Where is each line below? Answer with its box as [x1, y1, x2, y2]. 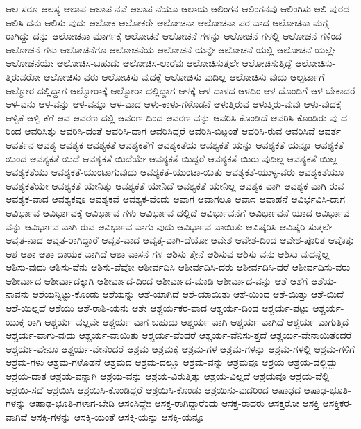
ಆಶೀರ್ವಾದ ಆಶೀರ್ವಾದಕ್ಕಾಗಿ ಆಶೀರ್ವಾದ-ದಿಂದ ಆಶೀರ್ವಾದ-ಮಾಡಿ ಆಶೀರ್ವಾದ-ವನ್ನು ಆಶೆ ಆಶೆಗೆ [6, 273, 308, 287]
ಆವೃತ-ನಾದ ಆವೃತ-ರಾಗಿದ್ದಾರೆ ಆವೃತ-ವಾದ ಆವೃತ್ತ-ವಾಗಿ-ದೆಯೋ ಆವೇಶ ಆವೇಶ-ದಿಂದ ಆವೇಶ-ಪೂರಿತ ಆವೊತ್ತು [6, 233, 355, 247]
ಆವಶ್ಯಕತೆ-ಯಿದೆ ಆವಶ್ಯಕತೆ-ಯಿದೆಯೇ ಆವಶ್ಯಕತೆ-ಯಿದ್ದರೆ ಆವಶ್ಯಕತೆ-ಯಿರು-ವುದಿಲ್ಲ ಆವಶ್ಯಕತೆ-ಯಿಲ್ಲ [29, 151, 338, 165]
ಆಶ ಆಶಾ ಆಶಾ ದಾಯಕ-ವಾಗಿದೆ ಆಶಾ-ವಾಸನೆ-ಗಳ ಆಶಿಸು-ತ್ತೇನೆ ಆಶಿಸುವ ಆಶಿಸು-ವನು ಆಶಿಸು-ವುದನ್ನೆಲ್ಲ [6, 246, 330, 260]
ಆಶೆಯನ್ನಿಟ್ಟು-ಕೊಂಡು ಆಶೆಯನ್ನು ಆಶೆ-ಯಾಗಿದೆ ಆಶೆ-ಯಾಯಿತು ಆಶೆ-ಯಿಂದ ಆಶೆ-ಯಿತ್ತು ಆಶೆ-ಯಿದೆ [32, 287, 344, 301]
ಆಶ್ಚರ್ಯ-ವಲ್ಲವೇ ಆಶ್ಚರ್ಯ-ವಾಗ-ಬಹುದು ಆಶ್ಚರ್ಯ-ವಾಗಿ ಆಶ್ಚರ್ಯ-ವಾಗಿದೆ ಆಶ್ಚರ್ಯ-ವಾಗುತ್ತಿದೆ [44, 314, 349, 328]
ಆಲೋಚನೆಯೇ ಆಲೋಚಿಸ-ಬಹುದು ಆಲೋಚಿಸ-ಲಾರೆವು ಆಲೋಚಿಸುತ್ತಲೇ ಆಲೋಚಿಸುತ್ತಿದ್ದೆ [6, 56, 292, 70]
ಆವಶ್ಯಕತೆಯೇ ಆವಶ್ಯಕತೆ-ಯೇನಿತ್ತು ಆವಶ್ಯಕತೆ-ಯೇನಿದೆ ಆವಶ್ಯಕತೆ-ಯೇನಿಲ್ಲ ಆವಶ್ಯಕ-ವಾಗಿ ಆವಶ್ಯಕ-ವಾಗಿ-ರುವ [6, 178, 344, 192]
